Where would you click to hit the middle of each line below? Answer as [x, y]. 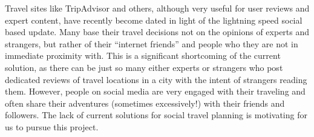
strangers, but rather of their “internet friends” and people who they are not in [152, 43]
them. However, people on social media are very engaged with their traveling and [155, 91]
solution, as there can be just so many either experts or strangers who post [144, 67]
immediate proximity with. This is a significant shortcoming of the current [143, 55]
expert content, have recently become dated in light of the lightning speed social [154, 20]
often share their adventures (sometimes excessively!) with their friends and [145, 103]
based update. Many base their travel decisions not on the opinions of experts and [157, 32]
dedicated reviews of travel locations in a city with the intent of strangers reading [156, 79]
